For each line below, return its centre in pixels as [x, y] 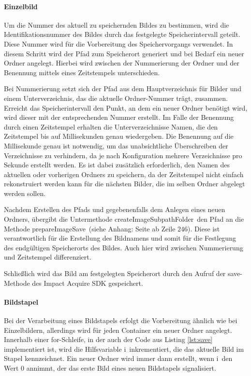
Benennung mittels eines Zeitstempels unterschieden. [82, 72]
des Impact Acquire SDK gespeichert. [88, 283]
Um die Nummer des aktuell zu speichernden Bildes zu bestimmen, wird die [117, 25]
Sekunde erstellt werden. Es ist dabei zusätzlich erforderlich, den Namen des [117, 165]
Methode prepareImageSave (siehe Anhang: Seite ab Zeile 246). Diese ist [112, 228]
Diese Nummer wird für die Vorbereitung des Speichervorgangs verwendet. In [118, 43]
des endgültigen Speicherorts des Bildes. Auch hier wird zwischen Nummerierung [124, 247]
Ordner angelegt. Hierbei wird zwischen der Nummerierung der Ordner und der [122, 63]
